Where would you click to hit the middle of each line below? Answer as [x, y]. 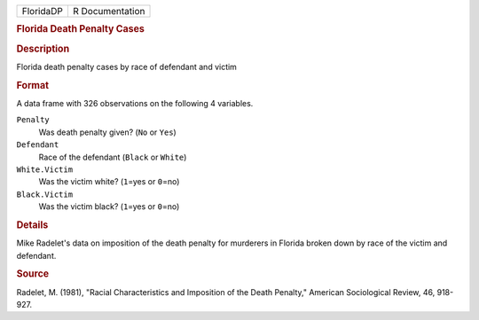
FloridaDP [43, 11]
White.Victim [45, 169]
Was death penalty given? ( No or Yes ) [107, 132]
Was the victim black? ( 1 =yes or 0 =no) [109, 207]
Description [43, 49]
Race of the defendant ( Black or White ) [113, 157]
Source [33, 274]
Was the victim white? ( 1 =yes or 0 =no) [109, 182]
